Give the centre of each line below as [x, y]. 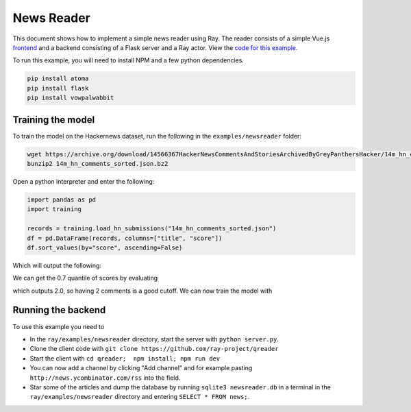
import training [54, 209]
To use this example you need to [59, 326]
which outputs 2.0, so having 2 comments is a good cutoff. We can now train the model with [142, 291]
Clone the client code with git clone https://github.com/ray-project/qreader [154, 349]
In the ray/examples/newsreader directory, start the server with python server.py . [154, 339]
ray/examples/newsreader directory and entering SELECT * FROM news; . [140, 397]
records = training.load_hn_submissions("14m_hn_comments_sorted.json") [152, 229]
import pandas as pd [61, 199]
